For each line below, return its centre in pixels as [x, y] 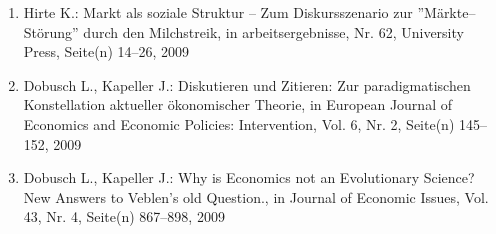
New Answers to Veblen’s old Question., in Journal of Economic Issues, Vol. [256, 196]
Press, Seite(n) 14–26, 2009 [106, 51]
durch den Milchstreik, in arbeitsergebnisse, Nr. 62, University [273, 31]
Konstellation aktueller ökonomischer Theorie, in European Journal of [237, 104]
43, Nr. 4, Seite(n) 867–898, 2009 [124, 216]
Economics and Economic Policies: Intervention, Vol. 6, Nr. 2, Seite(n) [239, 123]
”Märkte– [446, 12]
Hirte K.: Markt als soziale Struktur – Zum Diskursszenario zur [218, 12]
